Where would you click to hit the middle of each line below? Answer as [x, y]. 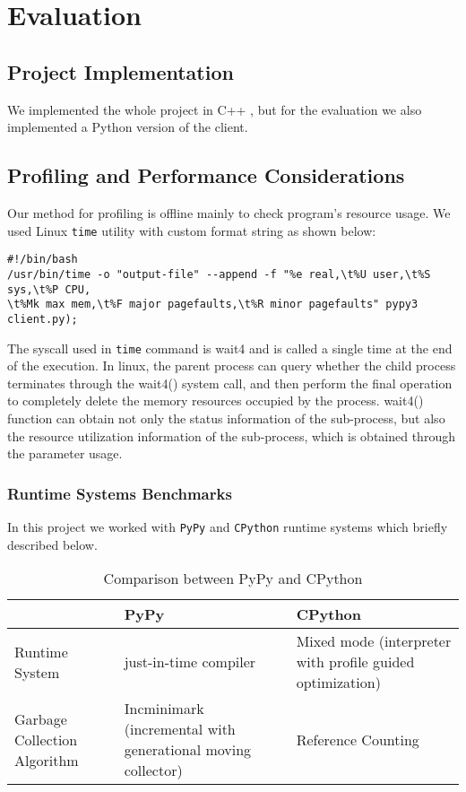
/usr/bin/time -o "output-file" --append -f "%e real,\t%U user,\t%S [219, 274]
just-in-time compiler [190, 662]
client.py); [43, 319]
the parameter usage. [65, 453]
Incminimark [164, 709]
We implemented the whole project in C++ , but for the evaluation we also [215, 109]
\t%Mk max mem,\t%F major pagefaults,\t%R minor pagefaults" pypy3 [213, 305]
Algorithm [47, 760]
